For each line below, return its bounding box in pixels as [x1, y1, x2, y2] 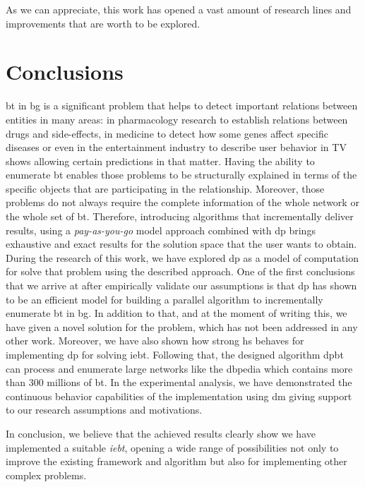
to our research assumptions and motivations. [6, 402, 203, 417]
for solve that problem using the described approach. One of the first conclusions [6, 264, 355, 279]
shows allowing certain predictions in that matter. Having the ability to [6, 153, 315, 168]
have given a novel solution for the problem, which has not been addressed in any [6, 319, 358, 334]
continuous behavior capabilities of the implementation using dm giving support [6, 388, 352, 403]
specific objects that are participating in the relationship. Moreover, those [6, 181, 325, 196]
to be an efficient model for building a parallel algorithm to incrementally [6, 291, 323, 306]
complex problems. [6, 467, 87, 482]
